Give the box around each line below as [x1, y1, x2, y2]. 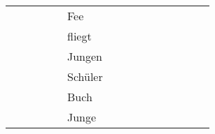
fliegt [67, 28, 92, 44]
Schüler [67, 68, 103, 84]
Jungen [67, 48, 103, 64]
